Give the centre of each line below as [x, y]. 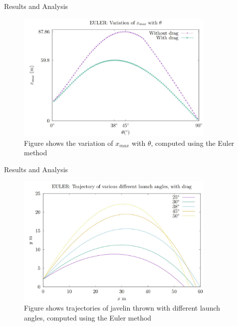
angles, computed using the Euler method [88, 317]
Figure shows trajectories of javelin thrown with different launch [122, 308]
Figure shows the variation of [69, 143]
